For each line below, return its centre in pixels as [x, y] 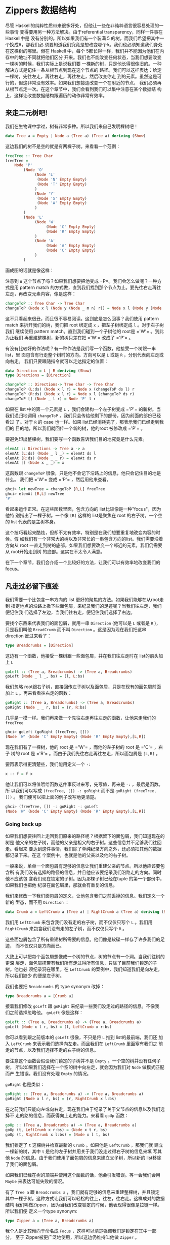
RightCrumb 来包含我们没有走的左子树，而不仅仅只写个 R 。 [66, 928]
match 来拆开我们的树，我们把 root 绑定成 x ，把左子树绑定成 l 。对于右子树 [85, 325]
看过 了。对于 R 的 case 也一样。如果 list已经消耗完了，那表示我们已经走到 [82, 422]
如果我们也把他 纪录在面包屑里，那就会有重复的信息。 [61, 885]
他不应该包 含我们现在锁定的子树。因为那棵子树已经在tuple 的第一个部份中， [85, 878]
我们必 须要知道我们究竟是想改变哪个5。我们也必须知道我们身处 [96, 44]
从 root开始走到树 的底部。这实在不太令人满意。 [55, 551]
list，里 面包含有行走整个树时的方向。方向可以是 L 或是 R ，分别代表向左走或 [84, 354]
